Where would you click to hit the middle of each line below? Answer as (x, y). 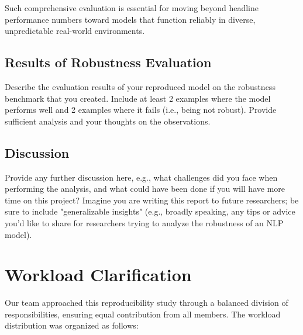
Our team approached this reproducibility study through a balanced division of (147, 303)
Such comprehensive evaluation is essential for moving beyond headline (132, 8)
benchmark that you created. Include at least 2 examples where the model (138, 98)
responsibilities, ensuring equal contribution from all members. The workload (143, 314)
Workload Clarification (98, 274)
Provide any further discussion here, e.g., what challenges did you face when (141, 177)
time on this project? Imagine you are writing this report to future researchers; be (152, 200)
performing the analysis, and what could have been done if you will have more (145, 189)
